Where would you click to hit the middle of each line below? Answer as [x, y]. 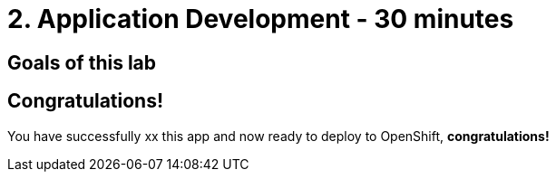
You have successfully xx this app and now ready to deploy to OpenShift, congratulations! [278, 136]
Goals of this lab [82, 62]
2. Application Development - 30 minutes [261, 19]
